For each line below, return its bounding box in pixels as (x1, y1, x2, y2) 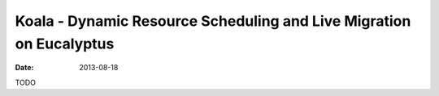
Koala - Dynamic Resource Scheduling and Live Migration (15, 12, 411, 30)
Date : (15, 63, 34, 73)
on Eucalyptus (15, 35, 115, 52)
